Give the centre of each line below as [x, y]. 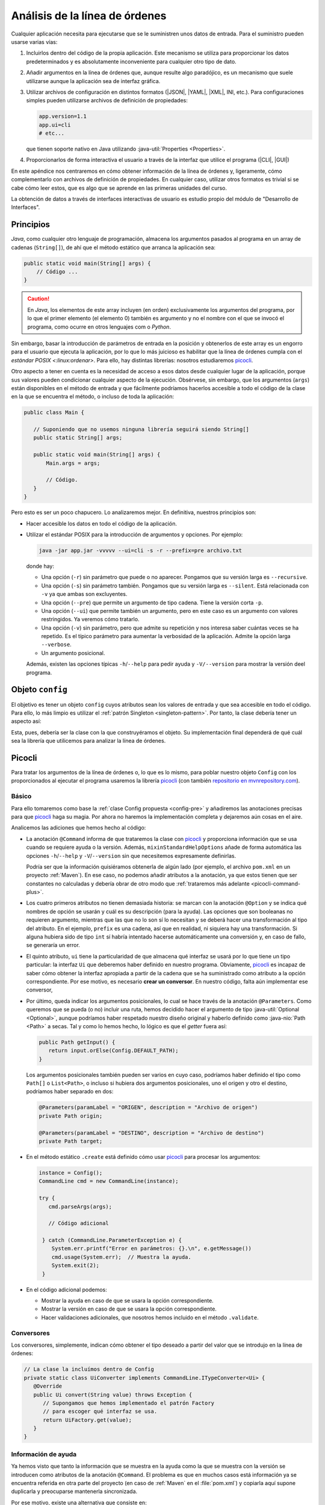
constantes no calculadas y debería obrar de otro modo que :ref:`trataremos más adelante [138, 883]
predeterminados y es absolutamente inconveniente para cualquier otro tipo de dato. [132, 61]
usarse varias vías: [34, 42]
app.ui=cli [55, 125]
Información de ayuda [44, 1454]
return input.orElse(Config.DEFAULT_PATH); [113, 1051]
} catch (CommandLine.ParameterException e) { [112, 1240]
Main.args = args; [73, 463]
